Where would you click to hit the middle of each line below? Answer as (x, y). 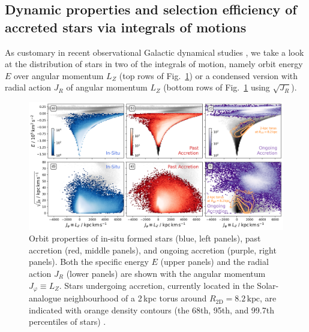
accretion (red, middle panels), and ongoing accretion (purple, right (153, 250)
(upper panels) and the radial (214, 262)
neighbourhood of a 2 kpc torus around (135, 298)
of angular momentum (107, 87)
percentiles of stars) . (67, 322)
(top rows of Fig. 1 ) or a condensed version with (208, 75)
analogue (45, 298)
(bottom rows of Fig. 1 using (217, 87)
